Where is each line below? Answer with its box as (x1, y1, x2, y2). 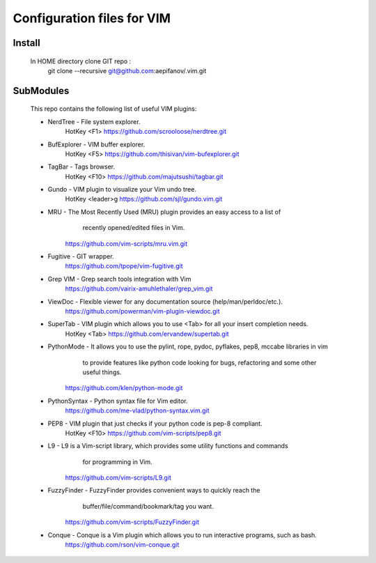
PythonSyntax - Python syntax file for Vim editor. (47, 396, 188, 405)
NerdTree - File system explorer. (47, 117, 141, 125)
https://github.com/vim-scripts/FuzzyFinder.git (65, 518, 200, 526)
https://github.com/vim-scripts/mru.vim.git (65, 239, 188, 247)
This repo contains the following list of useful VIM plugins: (30, 105, 197, 113)
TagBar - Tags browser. (47, 162, 116, 171)
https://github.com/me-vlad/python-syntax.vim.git (65, 406, 210, 415)
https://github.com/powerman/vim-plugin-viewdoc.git (65, 307, 220, 315)
